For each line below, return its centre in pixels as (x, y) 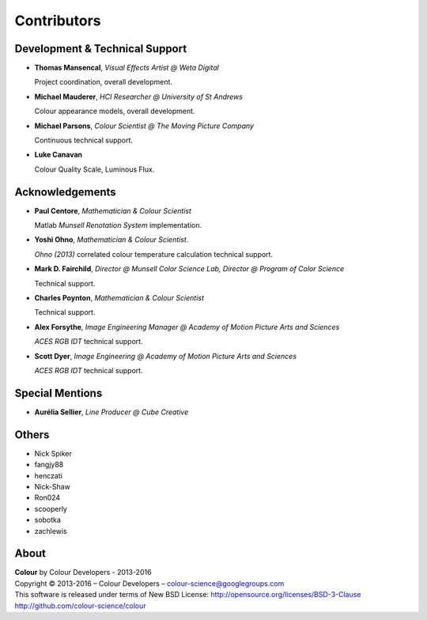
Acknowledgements (65, 192)
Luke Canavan (59, 155)
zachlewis (51, 531)
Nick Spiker (53, 453)
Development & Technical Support (101, 49)
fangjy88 (49, 465)
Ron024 (47, 497)
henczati (49, 475)
